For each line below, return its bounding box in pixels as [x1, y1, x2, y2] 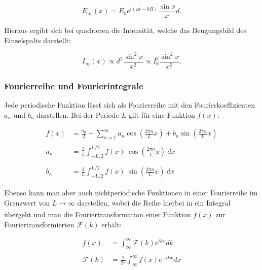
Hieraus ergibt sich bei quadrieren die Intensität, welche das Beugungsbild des [4, 25, 246, 36]
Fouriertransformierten [4, 219, 74, 229]
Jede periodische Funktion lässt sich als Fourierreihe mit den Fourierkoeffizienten [4, 99, 255, 110]
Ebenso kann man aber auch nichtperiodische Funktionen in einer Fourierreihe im [4, 187, 258, 197]
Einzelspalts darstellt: [4, 35, 71, 45]
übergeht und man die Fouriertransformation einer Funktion [4, 209, 191, 219]
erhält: [101, 219, 122, 229]
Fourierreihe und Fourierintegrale [4, 79, 143, 92]
